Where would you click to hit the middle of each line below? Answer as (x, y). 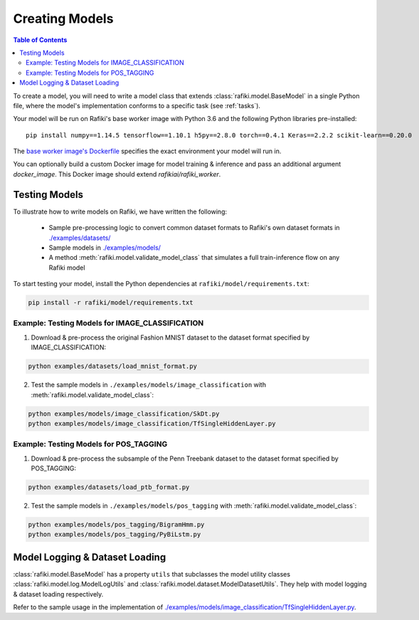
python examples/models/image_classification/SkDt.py (124, 414)
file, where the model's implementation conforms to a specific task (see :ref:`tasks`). (137, 105)
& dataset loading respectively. (58, 594)
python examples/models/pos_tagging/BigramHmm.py (116, 525)
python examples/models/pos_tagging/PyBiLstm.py (115, 535)
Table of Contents (40, 40)
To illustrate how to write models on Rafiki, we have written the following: (120, 211)
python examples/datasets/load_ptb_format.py (109, 487)
